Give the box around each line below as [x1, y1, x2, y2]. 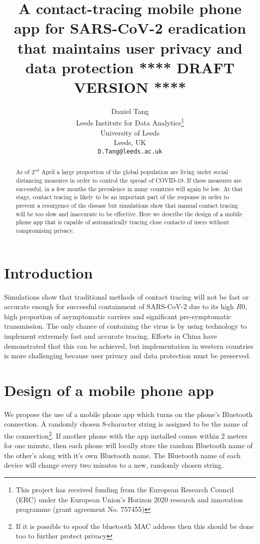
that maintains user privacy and [17, 37, 242, 58]
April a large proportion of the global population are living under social [41, 168, 228, 176]
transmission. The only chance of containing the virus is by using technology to [4, 321, 247, 331]
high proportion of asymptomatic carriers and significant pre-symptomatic [4, 311, 231, 321]
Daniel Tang [111, 105, 149, 116]
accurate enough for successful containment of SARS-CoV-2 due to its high [4, 301, 234, 312]
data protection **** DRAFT [25, 57, 235, 77]
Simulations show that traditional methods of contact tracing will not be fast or [4, 291, 249, 302]
